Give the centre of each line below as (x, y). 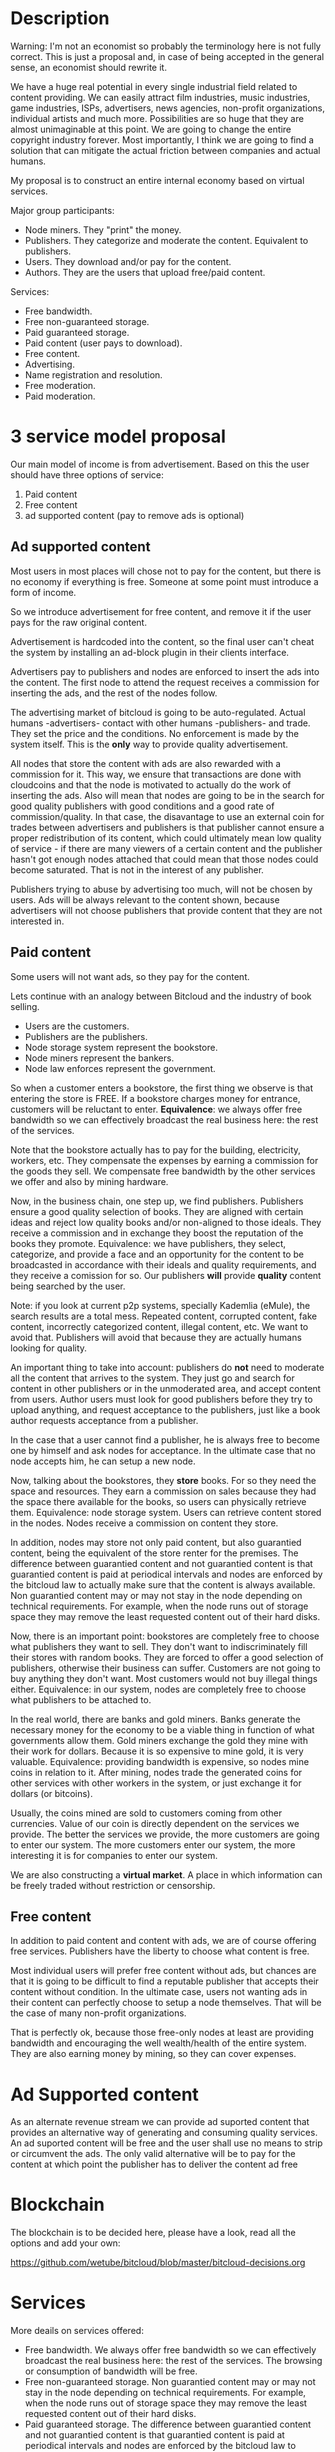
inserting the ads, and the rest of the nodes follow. (114, 693)
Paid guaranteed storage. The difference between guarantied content (168, 2424)
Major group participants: (62, 210)
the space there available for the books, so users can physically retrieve (158, 1501)
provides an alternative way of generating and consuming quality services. (164, 2133)
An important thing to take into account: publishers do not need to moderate (167, 1367)
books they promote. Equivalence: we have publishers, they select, (148, 1243)
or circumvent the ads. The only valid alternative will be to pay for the (153, 2154)
